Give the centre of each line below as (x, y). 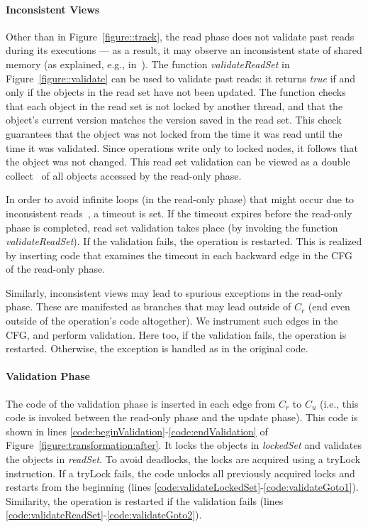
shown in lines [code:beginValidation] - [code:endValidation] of (137, 431)
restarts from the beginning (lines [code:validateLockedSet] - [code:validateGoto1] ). (182, 487)
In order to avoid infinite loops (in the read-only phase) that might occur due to (180, 199)
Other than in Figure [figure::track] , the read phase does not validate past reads (180, 36)
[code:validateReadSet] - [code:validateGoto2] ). (104, 515)
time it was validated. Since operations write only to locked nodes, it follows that (182, 147)
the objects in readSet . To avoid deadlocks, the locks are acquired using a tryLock (183, 459)
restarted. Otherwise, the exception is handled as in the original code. (157, 348)
